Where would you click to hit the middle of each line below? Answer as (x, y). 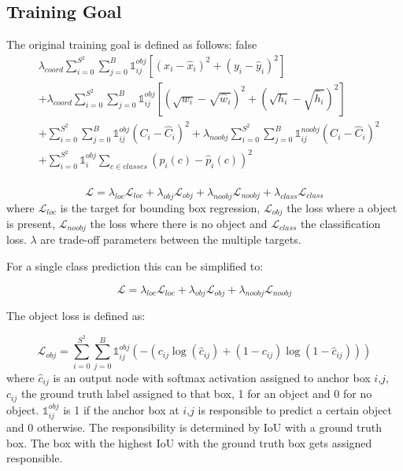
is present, (31, 223)
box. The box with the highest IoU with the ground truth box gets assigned (189, 442)
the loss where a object (342, 207)
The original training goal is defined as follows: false (132, 44)
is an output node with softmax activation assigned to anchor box (212, 377)
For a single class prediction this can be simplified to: (135, 266)
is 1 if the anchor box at (121, 409)
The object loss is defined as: (76, 316)
